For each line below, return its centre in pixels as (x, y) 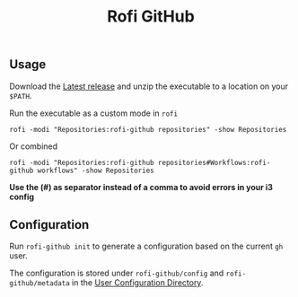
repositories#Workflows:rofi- (214, 162)
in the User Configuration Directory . (137, 283)
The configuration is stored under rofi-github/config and (117, 273)
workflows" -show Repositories (96, 170)
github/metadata (39, 284)
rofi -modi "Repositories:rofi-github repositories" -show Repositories (148, 129)
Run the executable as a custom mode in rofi (93, 113)
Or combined (34, 146)
